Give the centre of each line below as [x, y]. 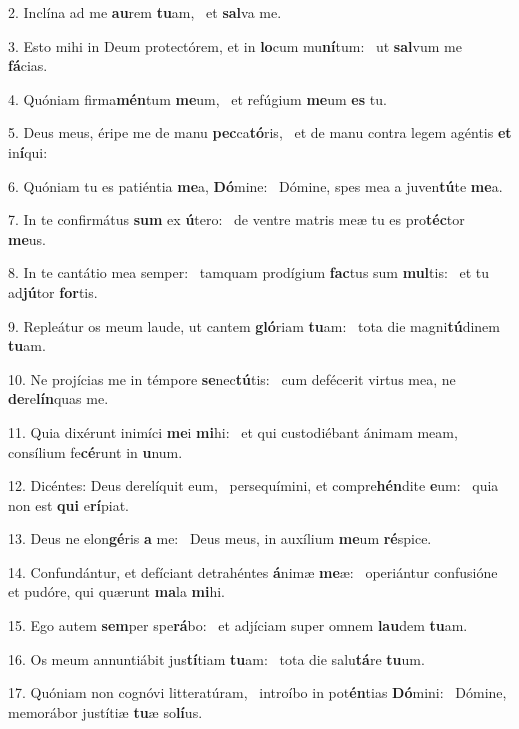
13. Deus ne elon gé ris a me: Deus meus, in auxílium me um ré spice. [220, 538]
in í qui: [28, 151]
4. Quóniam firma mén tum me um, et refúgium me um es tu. [197, 98]
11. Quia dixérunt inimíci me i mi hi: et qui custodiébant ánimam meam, [233, 431]
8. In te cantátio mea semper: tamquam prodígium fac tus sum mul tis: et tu [249, 272]
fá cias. [28, 65]
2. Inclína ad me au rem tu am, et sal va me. [145, 12]
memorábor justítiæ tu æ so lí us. [105, 711]
